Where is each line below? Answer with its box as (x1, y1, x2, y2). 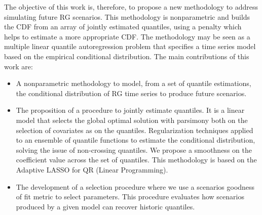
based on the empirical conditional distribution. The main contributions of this (4, 51, 249, 61)
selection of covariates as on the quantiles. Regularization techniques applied (16, 124, 253, 135)
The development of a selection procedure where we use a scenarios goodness (16, 181, 255, 192)
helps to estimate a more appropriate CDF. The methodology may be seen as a (4, 31, 250, 41)
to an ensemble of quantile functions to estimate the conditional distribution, (16, 135, 255, 145)
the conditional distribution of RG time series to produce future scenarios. (16, 88, 247, 98)
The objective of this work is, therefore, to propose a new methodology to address (4, 2, 258, 12)
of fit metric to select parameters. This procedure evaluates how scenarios (16, 191, 244, 202)
